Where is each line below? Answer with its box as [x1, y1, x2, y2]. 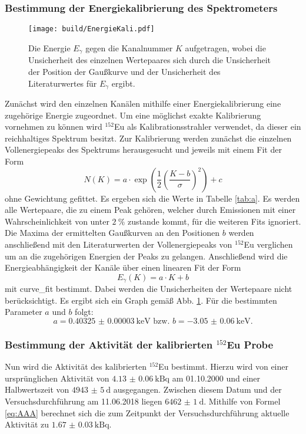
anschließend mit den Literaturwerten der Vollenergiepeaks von [5, 238, 232, 250]
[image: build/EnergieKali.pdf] [28, 25, 155, 34]
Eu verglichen [244, 238, 293, 250]
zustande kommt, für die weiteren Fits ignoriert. [127, 215, 301, 227]
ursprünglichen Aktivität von [5, 371, 109, 384]
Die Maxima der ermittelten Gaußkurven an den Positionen [5, 226, 220, 239]
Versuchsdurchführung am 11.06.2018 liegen [5, 394, 162, 407]
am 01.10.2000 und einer [172, 371, 261, 384]
